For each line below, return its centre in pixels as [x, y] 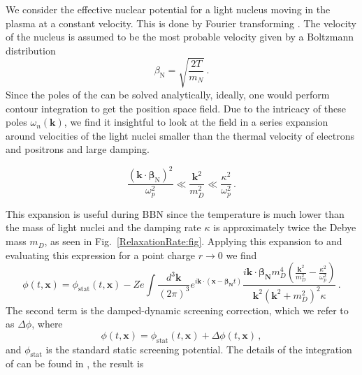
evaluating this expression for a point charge [101, 255]
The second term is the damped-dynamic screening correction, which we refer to [177, 310]
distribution [31, 50]
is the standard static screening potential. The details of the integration [199, 349]
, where [47, 324]
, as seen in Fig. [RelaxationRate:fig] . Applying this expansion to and [193, 241]
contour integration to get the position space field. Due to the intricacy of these [176, 108]
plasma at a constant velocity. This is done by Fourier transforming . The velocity [181, 23]
